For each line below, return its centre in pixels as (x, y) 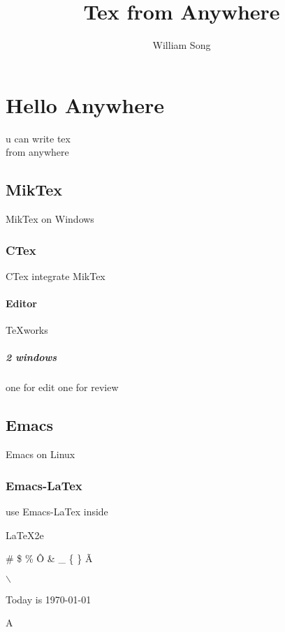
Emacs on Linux (41, 454)
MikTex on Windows (50, 219)
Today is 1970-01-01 (49, 599)
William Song (182, 45)
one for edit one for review (62, 387)
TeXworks (27, 330)
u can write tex (38, 138)
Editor (21, 303)
